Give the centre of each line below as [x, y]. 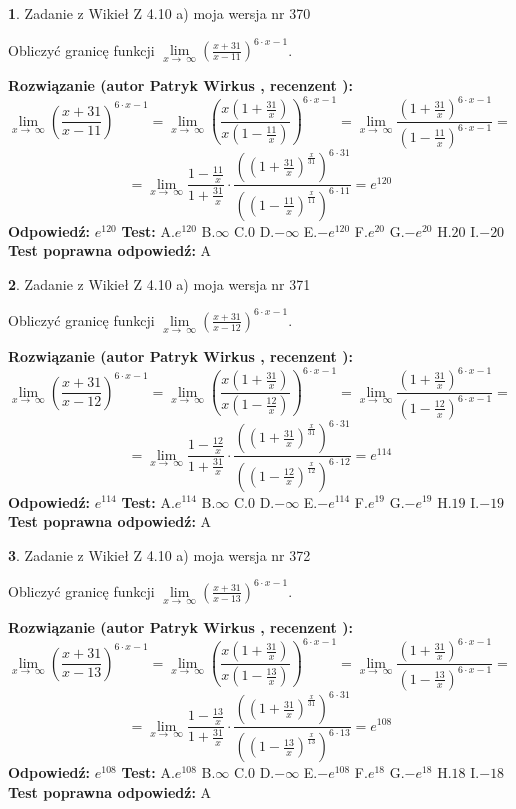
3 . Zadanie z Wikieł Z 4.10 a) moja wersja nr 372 [159, 554]
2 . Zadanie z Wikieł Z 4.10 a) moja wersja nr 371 [159, 283]
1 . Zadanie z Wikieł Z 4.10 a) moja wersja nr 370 [159, 13]
